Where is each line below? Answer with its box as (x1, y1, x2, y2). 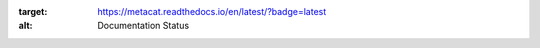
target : (18, 6, 48, 17)
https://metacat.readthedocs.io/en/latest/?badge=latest (97, 6, 327, 17)
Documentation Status (97, 20, 190, 32)
